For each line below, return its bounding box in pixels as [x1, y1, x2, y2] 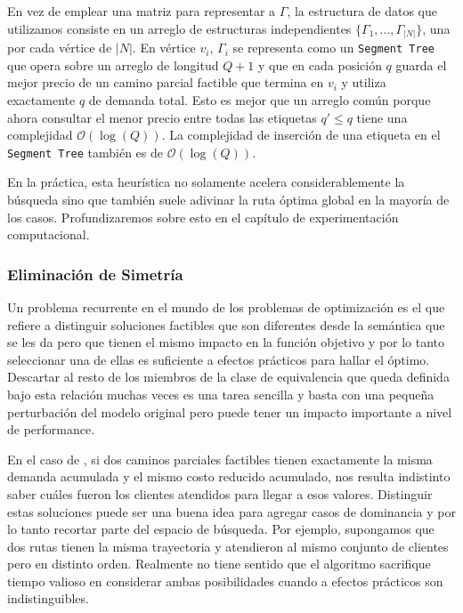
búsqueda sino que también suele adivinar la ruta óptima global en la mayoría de [7, 190, 450, 208]
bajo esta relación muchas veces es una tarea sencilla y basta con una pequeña [7, 384, 435, 403]
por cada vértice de [7, 38, 112, 57]
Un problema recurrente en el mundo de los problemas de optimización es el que [7, 297, 445, 316]
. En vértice [132, 38, 196, 57]
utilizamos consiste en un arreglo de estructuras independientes [7, 19, 352, 37]
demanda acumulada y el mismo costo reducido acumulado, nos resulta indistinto [7, 467, 451, 486]
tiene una [356, 108, 408, 126]
